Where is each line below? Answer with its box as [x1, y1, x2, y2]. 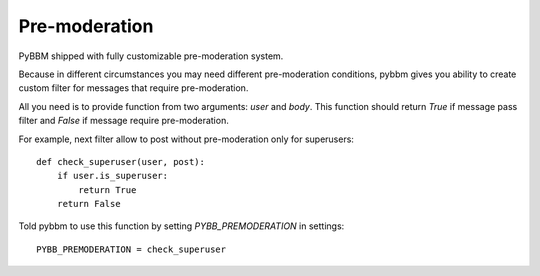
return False [56, 198, 121, 210]
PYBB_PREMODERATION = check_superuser [36, 243, 227, 255]
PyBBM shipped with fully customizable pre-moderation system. [18, 50, 284, 62]
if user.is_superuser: [56, 170, 169, 182]
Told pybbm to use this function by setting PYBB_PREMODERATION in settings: [18, 220, 345, 232]
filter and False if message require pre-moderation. [18, 115, 229, 127]
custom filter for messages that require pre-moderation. [18, 82, 249, 94]
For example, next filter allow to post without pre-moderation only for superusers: [18, 133, 355, 145]
